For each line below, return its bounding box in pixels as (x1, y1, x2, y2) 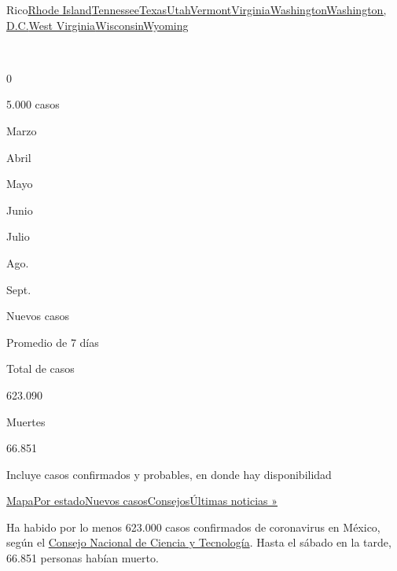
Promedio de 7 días (6, 333, 99, 350)
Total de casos (6, 360, 75, 377)
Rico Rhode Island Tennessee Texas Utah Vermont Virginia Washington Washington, (6, 2, 387, 17)
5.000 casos (6, 96, 60, 112)
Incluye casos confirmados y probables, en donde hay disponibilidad (6, 466, 332, 482)
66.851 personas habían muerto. (6, 550, 159, 566)
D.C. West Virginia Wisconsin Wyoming (6, 17, 189, 33)
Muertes (6, 413, 46, 429)
